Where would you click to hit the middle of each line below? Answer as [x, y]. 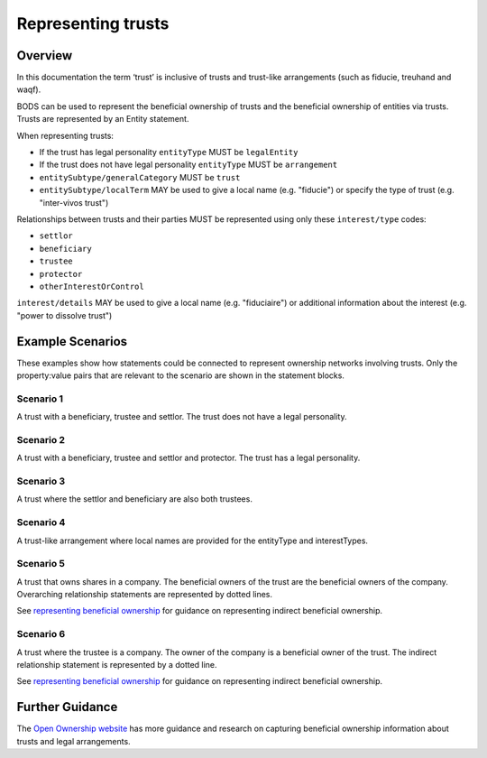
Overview [45, 55]
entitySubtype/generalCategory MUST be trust [140, 177]
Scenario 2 [41, 439]
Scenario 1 [40, 399]
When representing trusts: [65, 135]
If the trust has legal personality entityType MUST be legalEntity [169, 153]
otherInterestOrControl [92, 286]
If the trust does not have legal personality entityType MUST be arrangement [188, 165]
